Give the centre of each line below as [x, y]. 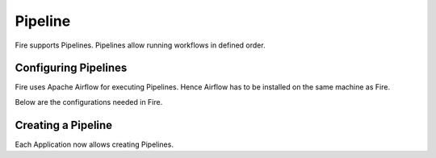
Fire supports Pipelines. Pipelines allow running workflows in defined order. [140, 45]
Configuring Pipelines [71, 68]
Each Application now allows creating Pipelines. [94, 144]
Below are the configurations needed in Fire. [89, 102]
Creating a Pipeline [64, 125]
